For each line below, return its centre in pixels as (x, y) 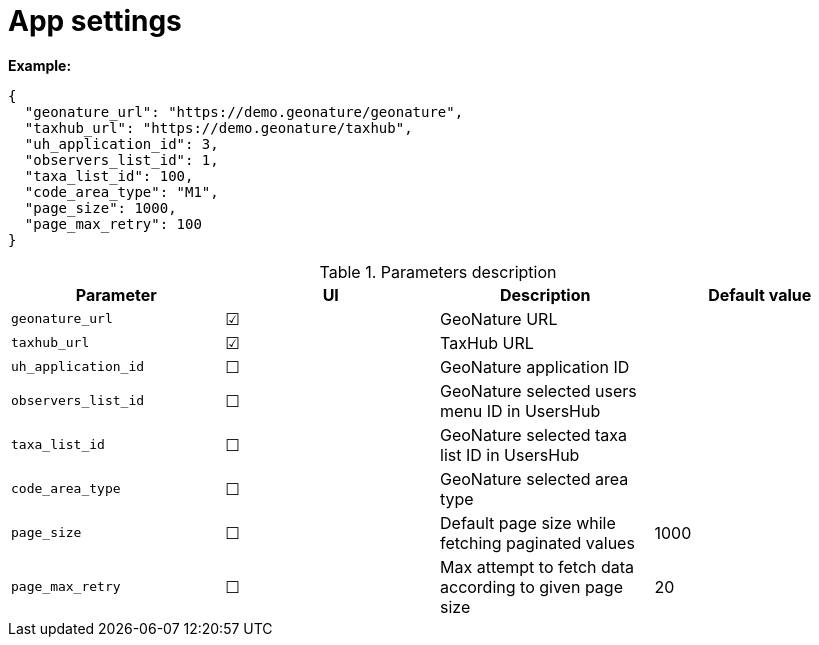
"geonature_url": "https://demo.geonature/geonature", (244, 111)
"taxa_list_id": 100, (109, 175)
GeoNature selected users (538, 390)
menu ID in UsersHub (520, 410)
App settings (95, 21)
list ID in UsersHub (510, 454)
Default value (760, 294)
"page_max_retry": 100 (113, 223)
